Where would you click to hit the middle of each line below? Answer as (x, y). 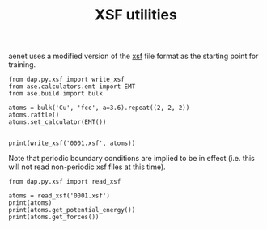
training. (22, 65)
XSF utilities (136, 15)
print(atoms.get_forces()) (54, 217)
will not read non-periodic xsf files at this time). (87, 167)
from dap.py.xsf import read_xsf (65, 182)
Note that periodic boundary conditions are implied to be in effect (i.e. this (131, 159)
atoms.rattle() (34, 115)
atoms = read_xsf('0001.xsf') (59, 196)
